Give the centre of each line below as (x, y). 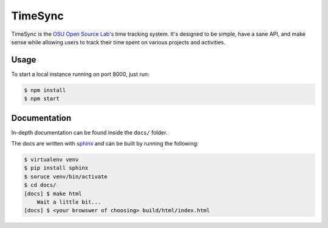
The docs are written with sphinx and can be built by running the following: (105, 144)
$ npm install (45, 90)
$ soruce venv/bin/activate (66, 176)
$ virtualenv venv (51, 160)
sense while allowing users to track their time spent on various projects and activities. (118, 42)
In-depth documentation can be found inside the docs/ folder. (89, 132)
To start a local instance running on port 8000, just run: (80, 74)
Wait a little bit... (69, 202)
